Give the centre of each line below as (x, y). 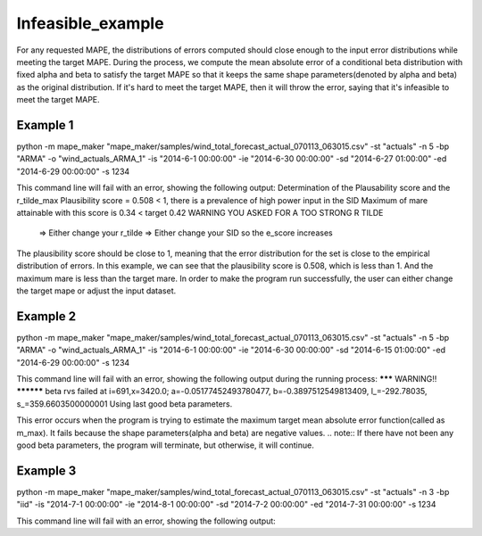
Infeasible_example (90, 23)
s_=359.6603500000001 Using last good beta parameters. (125, 404)
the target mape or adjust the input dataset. (96, 291)
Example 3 (46, 470)
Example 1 (45, 125)
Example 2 (46, 316)
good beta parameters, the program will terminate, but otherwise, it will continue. (165, 445)
